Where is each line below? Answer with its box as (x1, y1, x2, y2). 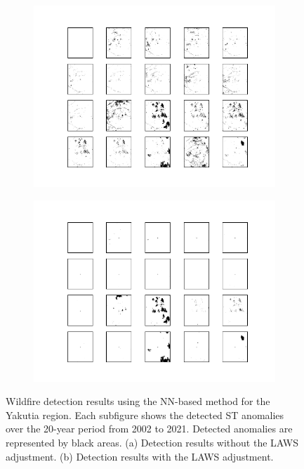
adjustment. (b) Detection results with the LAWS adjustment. (6, 449, 274, 463)
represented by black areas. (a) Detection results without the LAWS (6, 435, 298, 449)
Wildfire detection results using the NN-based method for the (6, 394, 270, 409)
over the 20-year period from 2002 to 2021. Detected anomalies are (6, 421, 293, 436)
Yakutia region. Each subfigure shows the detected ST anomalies (6, 407, 284, 422)
